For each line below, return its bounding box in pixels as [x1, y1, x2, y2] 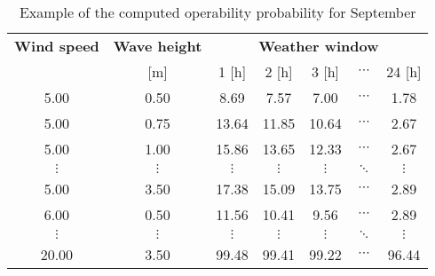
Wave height [113, 35, 202, 56]
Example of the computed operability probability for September [19, 2, 416, 22]
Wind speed [14, 35, 99, 56]
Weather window [258, 35, 379, 56]
